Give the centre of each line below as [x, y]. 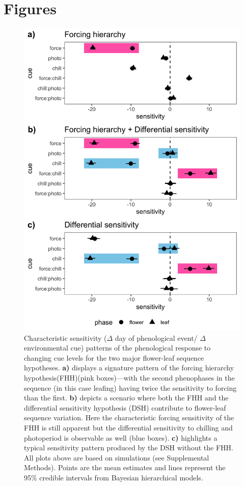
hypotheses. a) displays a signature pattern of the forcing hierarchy [129, 368]
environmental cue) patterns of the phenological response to [117, 348]
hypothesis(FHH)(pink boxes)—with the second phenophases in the [129, 378]
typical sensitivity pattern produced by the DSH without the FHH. [129, 448]
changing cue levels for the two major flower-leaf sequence [114, 357]
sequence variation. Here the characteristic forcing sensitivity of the [129, 417]
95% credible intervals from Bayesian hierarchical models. [114, 477]
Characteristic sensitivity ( [65, 337]
